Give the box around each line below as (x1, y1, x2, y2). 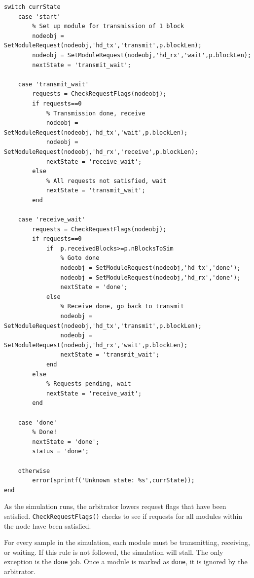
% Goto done (60, 254, 100, 262)
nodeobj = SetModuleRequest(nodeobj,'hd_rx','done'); (60, 274, 241, 281)
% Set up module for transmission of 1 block (32, 23, 184, 30)
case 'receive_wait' (18, 216, 85, 223)
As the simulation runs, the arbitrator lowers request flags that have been (4, 501, 226, 511)
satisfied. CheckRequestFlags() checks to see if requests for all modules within (4, 510, 243, 521)
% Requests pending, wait (46, 380, 131, 388)
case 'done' (18, 419, 57, 426)
